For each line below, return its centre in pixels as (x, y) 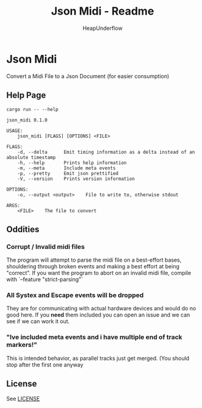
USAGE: (15, 131)
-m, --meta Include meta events (67, 168)
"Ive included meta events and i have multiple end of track (94, 337)
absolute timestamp (31, 157)
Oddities (23, 229)
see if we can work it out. (38, 321)
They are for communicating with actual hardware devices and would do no (101, 309)
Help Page (26, 95)
